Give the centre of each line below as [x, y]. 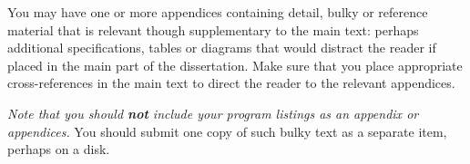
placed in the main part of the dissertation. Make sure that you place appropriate [235, 65]
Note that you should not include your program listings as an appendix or [213, 113]
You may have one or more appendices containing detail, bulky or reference [218, 12]
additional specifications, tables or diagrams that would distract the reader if [222, 48]
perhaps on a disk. [59, 149]
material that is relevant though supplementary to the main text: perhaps [213, 29]
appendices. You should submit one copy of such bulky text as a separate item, [227, 131]
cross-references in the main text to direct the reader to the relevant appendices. [231, 83]
